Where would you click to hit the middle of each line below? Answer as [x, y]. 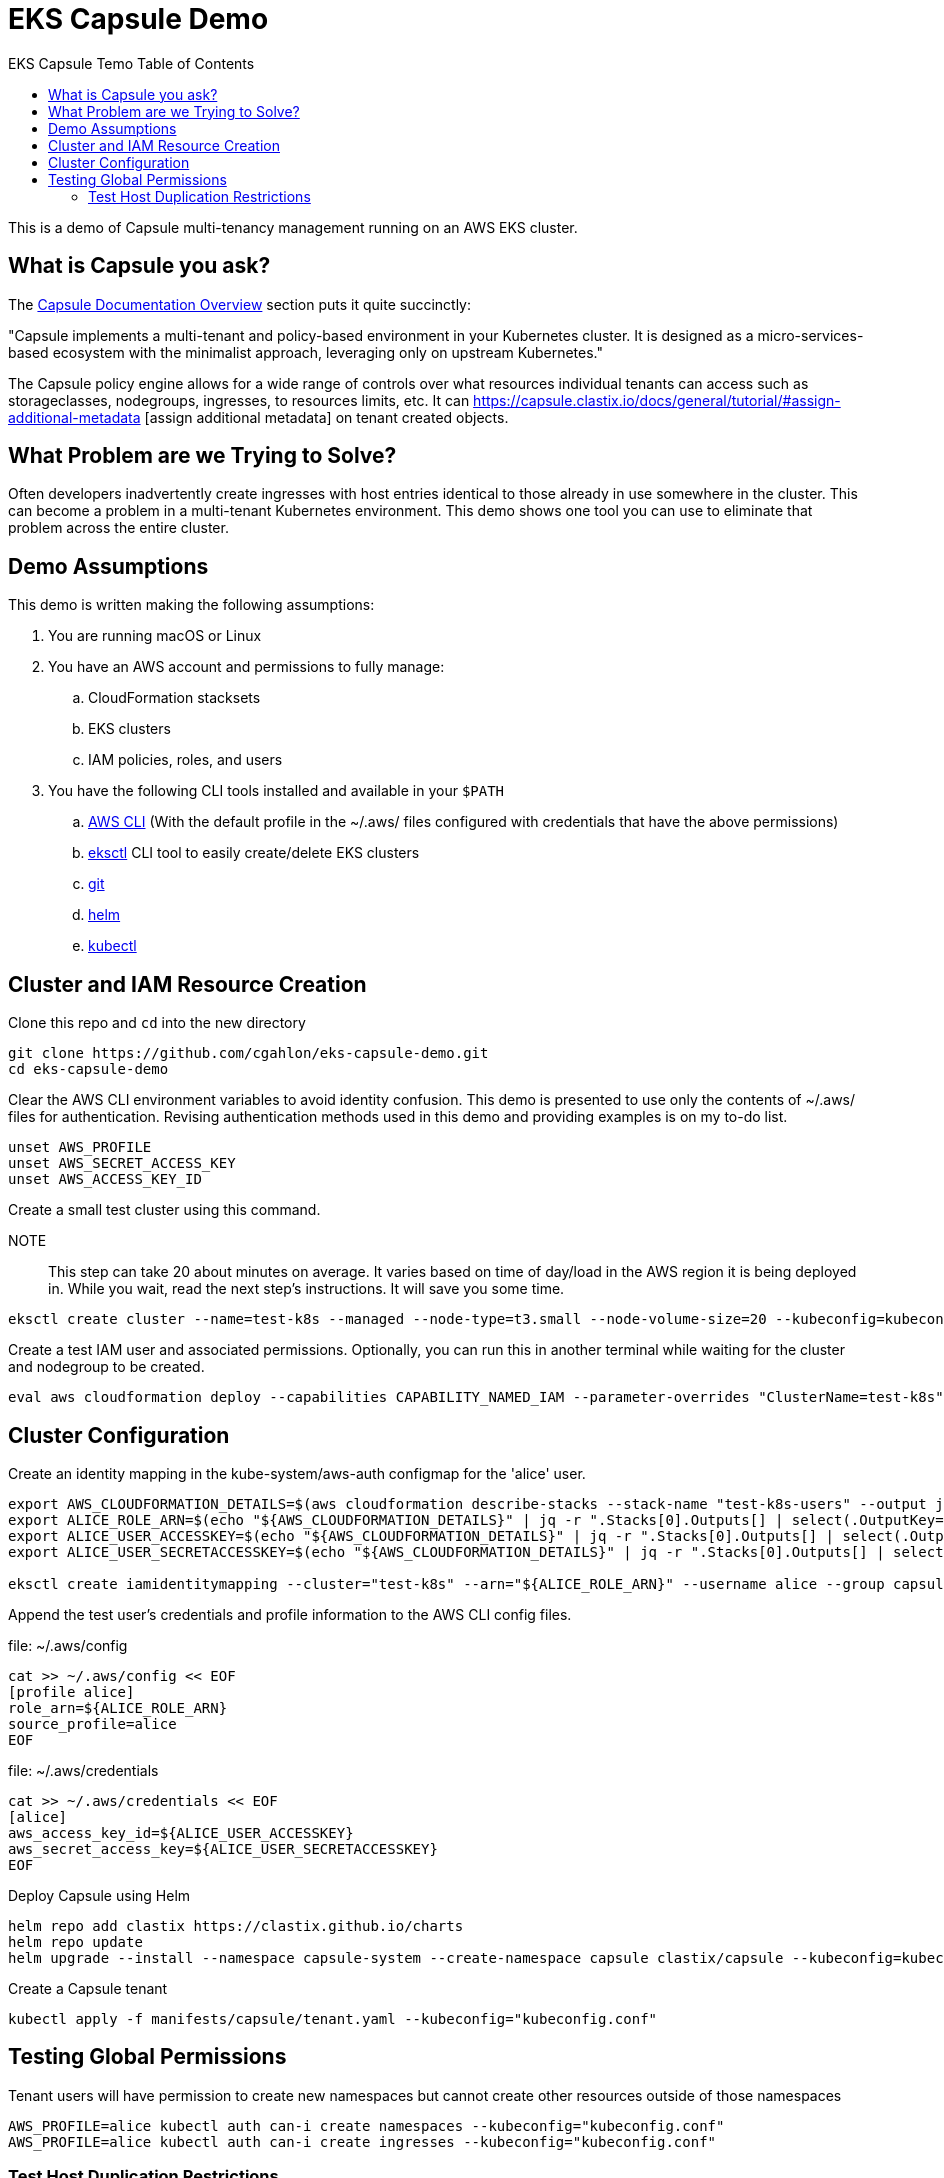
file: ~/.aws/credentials [83, 1770]
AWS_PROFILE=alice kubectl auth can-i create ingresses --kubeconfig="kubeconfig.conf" [362, 2141]
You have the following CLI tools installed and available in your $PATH [276, 791]
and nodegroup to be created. [106, 1367]
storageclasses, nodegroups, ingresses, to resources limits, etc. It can [239, 400]
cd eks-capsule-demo [88, 1069]
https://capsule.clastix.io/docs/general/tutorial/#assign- [657, 400]
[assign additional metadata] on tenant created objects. [326, 417]
